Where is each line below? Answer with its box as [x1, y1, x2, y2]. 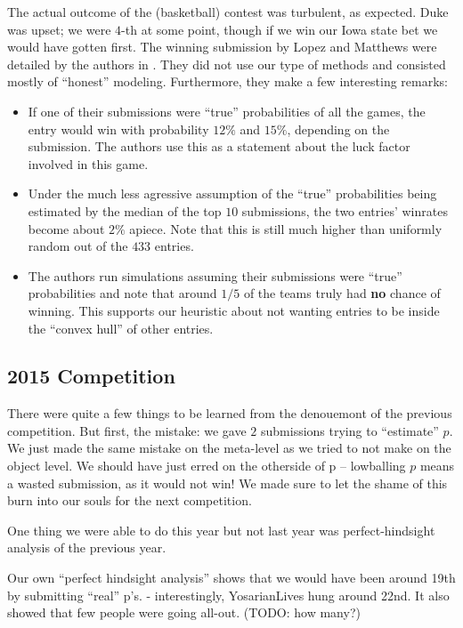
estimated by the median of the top [28, 201, 222, 220]
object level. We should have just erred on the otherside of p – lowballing [7, 456, 406, 475]
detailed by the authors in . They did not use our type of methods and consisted [7, 54, 446, 73]
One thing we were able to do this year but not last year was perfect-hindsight [7, 520, 435, 539]
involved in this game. [28, 154, 149, 173]
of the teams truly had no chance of [243, 284, 441, 302]
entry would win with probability [28, 119, 209, 138]
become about [28, 219, 105, 238]
